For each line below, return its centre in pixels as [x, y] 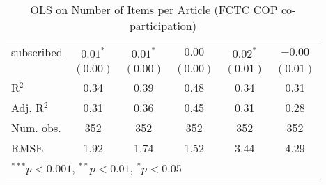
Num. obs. [36, 128]
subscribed [37, 52]
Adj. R [28, 107]
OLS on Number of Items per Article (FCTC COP [154, 9]
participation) [163, 25]
